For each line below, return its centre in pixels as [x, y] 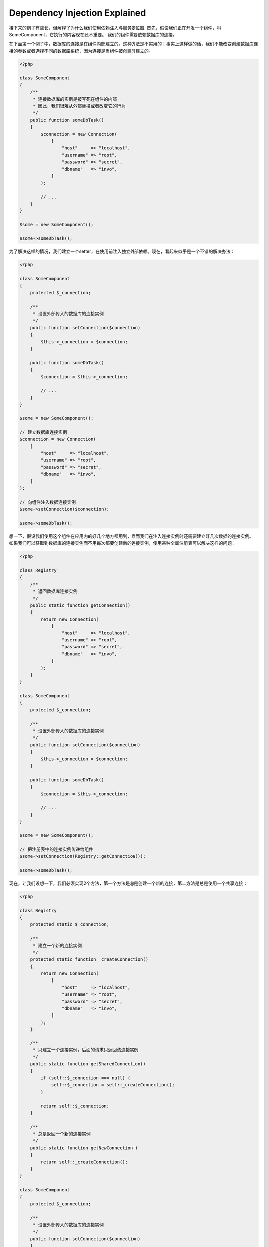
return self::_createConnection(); [84, 1162]
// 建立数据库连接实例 [43, 432]
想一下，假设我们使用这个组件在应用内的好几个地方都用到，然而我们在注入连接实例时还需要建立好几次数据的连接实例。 [131, 536]
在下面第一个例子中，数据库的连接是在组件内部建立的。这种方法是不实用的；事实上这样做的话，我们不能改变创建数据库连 [134, 44]
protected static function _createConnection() [89, 959]
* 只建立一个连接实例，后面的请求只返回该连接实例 [86, 1050]
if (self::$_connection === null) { [85, 1078]
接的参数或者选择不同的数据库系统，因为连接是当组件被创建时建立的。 [81, 51]
